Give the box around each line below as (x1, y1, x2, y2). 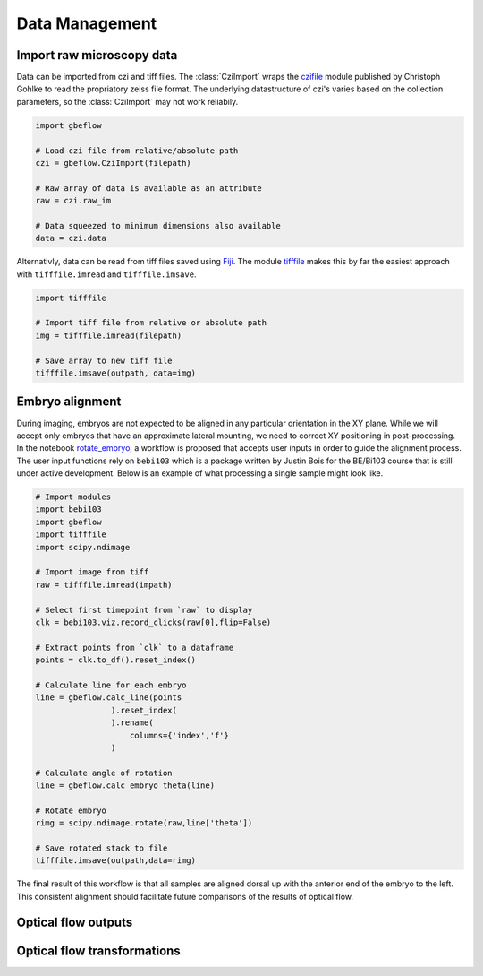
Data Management (16, 13, 157, 33)
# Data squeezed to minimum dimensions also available (35, 220, 281, 230)
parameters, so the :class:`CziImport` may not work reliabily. (16, 96, 239, 107)
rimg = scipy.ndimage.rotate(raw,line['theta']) (35, 818, 253, 828)
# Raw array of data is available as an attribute (35, 183, 263, 193)
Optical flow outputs (16, 914, 133, 929)
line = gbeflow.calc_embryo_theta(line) (35, 781, 215, 790)
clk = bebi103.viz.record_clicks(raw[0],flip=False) (35, 618, 272, 627)
